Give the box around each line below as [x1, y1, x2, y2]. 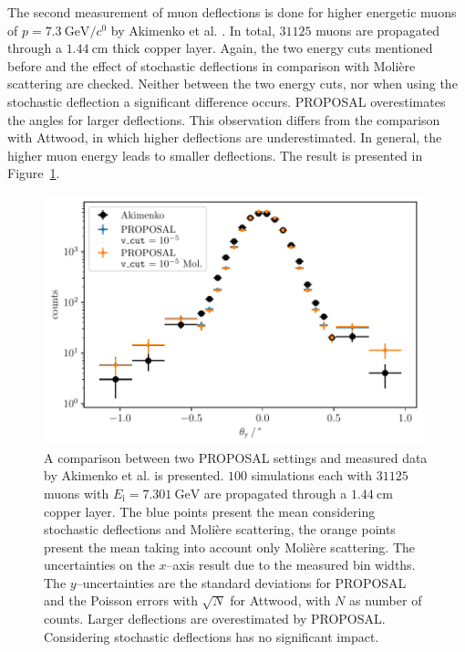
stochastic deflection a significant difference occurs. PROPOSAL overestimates [7, 91, 446, 110]
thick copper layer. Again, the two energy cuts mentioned [112, 38, 433, 58]
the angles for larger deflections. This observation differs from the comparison [7, 110, 440, 129]
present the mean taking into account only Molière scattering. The [44, 537, 416, 556]
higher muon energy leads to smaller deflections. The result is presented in [7, 145, 423, 164]
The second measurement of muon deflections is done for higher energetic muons [7, 3, 457, 21]
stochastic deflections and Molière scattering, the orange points [44, 520, 396, 539]
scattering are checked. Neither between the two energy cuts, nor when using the [7, 74, 458, 93]
